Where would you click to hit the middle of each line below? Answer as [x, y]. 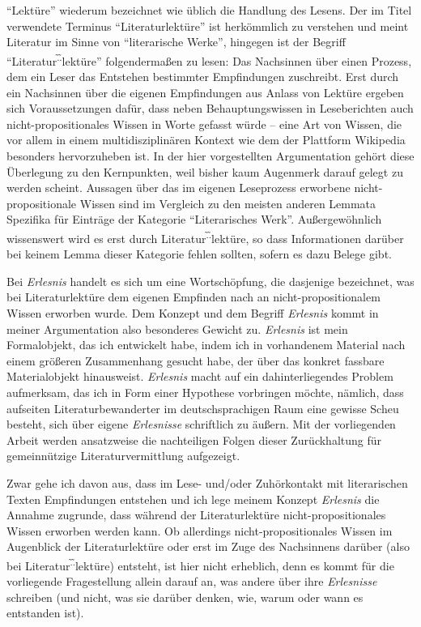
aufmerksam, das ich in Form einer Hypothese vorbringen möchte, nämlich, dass [205, 392]
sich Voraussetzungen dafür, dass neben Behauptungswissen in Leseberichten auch [210, 108]
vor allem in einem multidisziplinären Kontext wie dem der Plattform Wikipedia [206, 140]
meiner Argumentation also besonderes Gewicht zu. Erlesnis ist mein [177, 328]
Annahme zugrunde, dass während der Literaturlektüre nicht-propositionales [196, 515]
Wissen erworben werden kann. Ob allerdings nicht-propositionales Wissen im [200, 530]
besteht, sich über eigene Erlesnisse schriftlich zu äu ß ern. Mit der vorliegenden [201, 424]
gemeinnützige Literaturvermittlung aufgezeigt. [123, 456]
